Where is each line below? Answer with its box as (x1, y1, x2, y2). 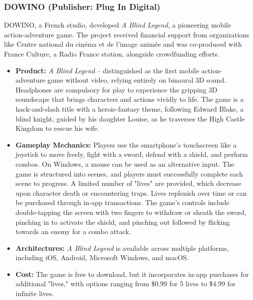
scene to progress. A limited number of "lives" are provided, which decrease (15, 178, 241, 188)
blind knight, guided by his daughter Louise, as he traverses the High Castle (15, 113, 245, 123)
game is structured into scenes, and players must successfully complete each (15, 168, 243, 179)
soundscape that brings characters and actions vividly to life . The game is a (15, 94, 244, 104)
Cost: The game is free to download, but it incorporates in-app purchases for (15, 269, 249, 279)
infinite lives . (15, 288, 54, 299)
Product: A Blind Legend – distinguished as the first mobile (15, 65, 199, 75)
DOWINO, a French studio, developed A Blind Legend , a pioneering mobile (4, 20, 231, 30)
